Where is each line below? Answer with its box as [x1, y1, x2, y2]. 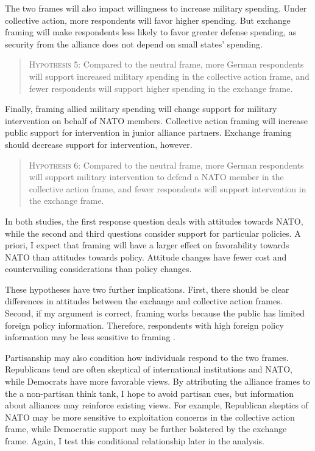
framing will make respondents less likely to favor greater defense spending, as [5, 26, 297, 38]
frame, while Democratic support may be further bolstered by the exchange [5, 422, 287, 435]
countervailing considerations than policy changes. [5, 262, 192, 275]
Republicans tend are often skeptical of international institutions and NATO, [5, 363, 292, 376]
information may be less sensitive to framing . [5, 330, 175, 343]
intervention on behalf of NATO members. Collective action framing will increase [5, 114, 308, 127]
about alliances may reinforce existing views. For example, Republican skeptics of [5, 399, 308, 411]
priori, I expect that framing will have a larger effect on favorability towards [5, 239, 289, 251]
